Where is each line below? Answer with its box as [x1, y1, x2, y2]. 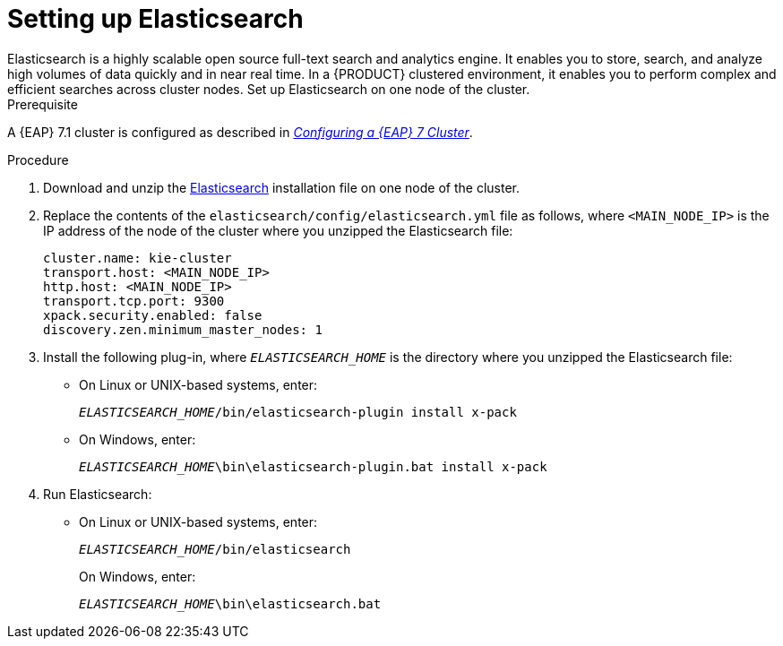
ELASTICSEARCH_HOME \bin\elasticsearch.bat [79, 596, 382, 611]
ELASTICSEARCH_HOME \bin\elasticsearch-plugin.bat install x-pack [79, 459, 547, 474]
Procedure [7, 151, 69, 168]
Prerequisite [7, 96, 78, 112]
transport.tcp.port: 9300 [43, 293, 225, 308]
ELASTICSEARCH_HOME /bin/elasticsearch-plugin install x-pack [79, 404, 517, 419]
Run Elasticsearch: [43, 486, 152, 502]
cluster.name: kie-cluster [43, 250, 232, 265]
